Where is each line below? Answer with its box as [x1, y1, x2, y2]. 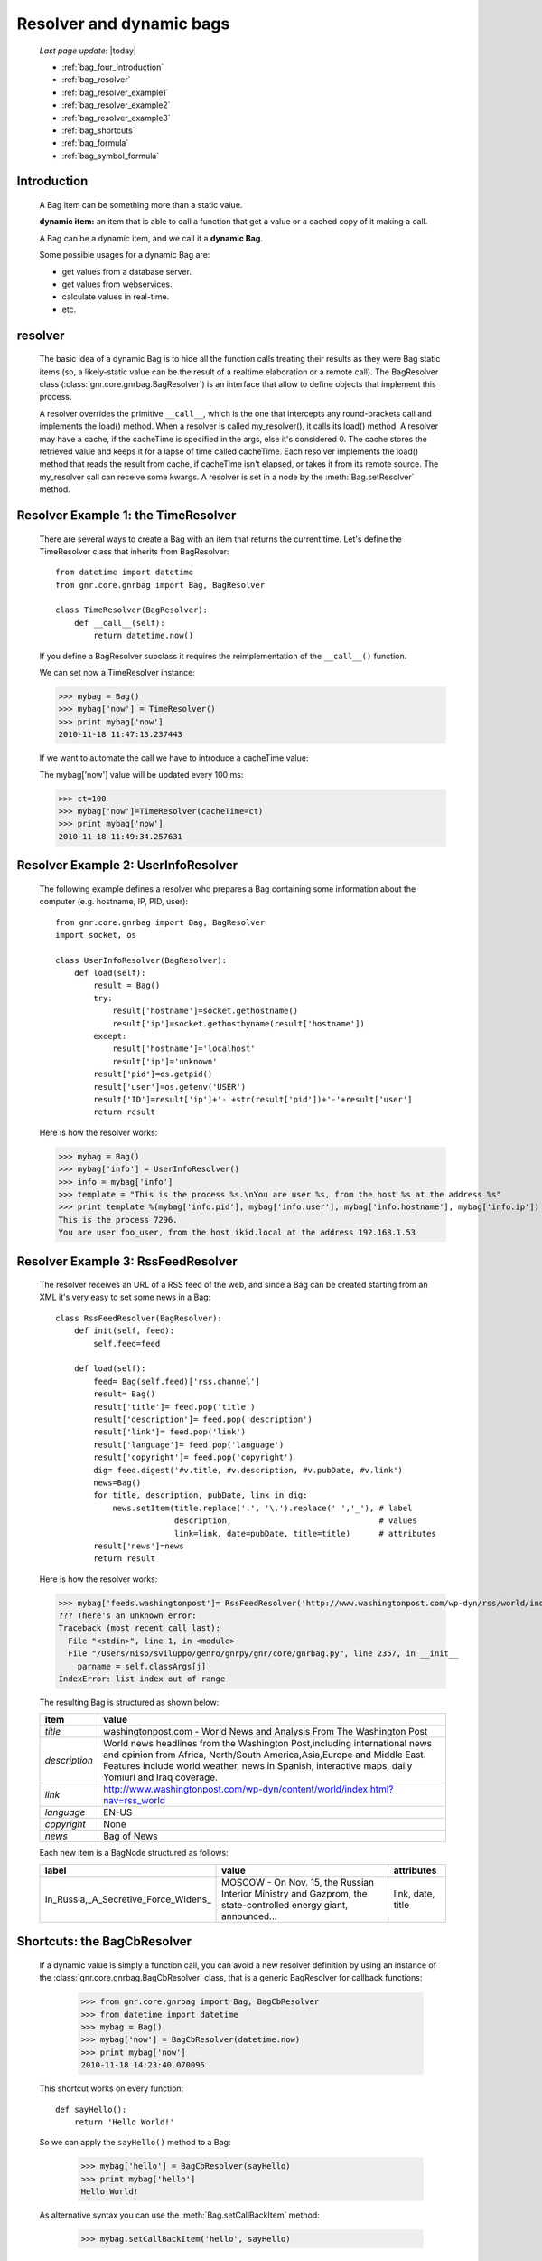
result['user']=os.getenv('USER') [93, 1082, 247, 1092]
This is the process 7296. [58, 1215, 178, 1225]
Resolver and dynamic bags [16, 14, 230, 33]
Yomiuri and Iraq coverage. [102, 1771, 219, 1783]
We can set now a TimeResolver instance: [39, 667, 196, 678]
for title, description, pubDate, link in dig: [93, 1490, 308, 1500]
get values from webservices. [61, 279, 173, 289]
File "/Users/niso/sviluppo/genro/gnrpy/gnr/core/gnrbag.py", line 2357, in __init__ [68, 1649, 459, 1659]
